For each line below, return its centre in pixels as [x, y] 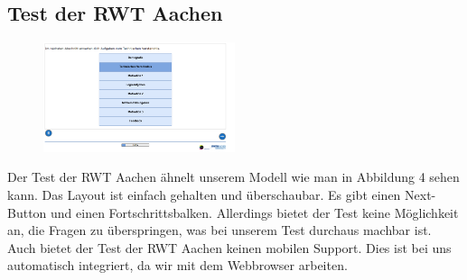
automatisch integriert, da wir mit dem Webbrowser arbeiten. [177, 265]
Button [27, 212]
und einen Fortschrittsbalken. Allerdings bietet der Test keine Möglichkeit [255, 212]
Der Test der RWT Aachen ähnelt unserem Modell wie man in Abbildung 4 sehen [233, 177]
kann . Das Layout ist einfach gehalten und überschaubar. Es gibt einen [204, 195]
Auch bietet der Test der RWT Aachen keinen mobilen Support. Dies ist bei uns [229, 247]
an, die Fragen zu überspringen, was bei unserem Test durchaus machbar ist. [219, 230]
